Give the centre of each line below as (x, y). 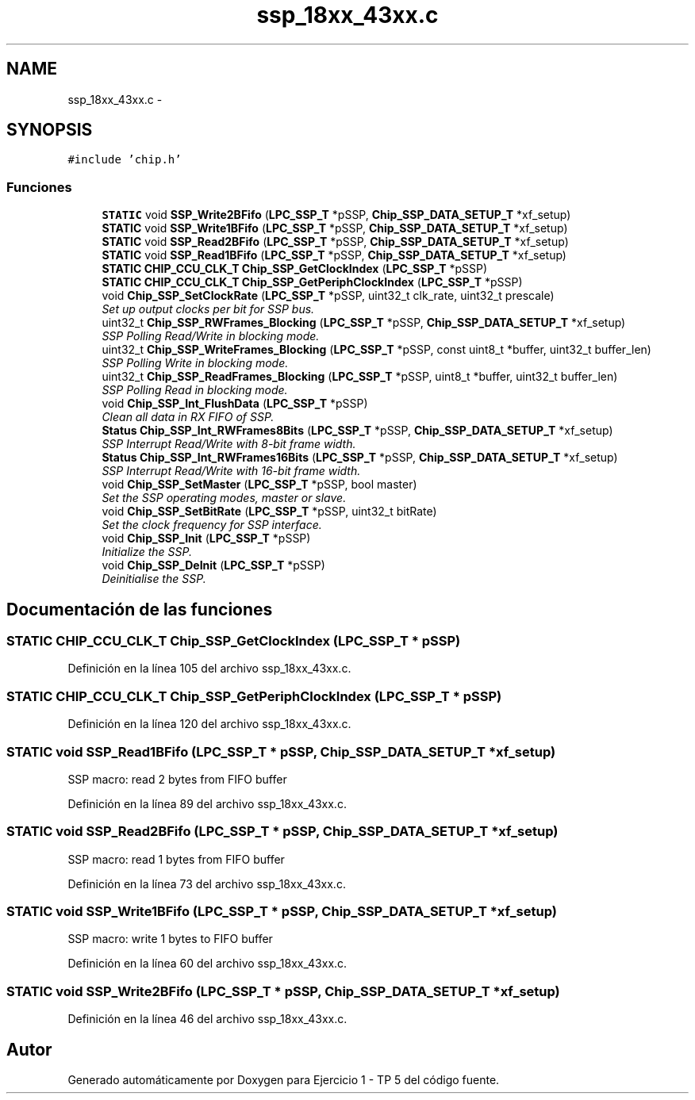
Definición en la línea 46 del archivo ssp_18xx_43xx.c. (207, 1019)
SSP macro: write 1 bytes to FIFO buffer (170, 939)
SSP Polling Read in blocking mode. (195, 390)
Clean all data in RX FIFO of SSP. (188, 417)
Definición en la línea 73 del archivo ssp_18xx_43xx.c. (207, 883)
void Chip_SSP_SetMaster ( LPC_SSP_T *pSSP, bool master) (259, 485)
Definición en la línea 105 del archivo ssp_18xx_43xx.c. (209, 669)
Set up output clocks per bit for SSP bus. (208, 309)
